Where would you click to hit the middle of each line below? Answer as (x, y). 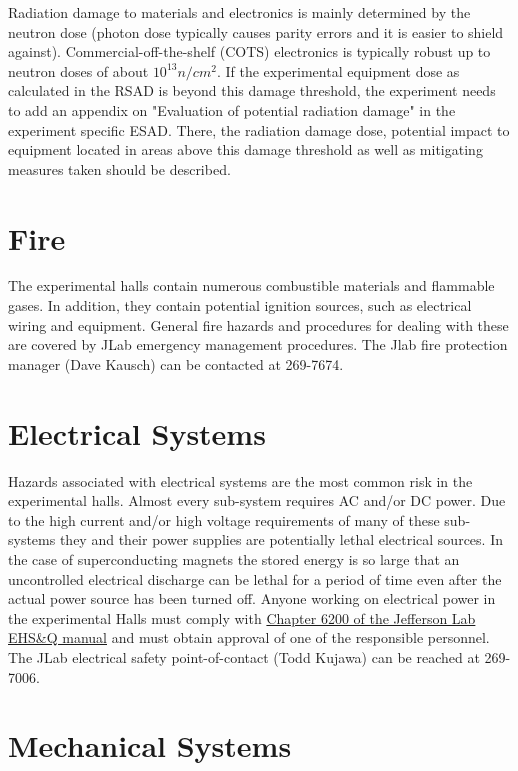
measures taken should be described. (119, 168)
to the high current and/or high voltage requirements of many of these (224, 519)
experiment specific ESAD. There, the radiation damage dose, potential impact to (259, 129)
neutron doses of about (78, 70)
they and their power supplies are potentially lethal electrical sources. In (281, 539)
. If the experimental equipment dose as (338, 70)
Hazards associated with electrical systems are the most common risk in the (240, 480)
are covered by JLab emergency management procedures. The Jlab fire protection (258, 344)
